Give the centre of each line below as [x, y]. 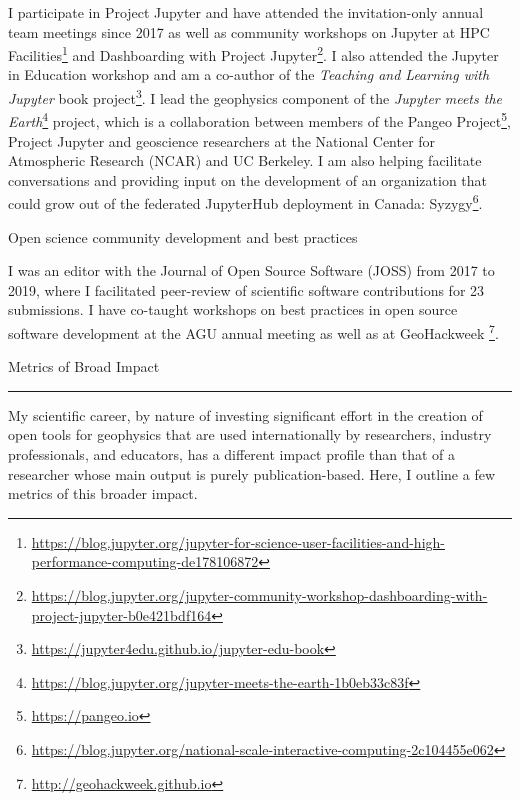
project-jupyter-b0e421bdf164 [121, 614]
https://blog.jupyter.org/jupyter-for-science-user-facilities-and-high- [238, 541]
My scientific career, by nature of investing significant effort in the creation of [245, 414]
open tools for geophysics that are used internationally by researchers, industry [250, 434]
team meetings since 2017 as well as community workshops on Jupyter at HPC [249, 31]
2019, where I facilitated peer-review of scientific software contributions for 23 [246, 289]
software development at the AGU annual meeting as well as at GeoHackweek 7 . [253, 331]
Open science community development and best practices [183, 236]
